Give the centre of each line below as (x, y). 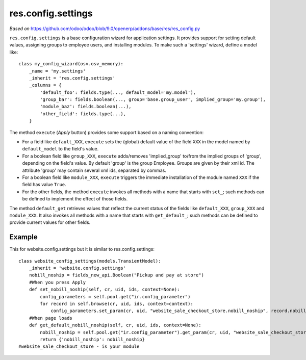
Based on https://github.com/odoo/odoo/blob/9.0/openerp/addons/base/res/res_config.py (105, 29)
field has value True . (44, 185)
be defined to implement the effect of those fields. (75, 199)
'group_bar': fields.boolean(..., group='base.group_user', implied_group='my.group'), (153, 100)
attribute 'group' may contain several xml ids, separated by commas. (94, 170)
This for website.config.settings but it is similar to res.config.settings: (82, 249)
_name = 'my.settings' (57, 71)
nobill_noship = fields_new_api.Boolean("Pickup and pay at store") (116, 275)
